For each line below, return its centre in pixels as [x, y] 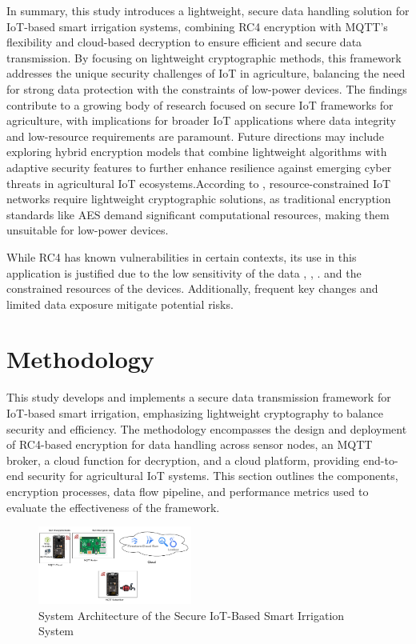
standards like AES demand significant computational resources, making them [198, 214]
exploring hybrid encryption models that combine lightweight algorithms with [197, 152]
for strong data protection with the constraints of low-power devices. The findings [207, 88]
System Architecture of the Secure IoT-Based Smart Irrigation [192, 615]
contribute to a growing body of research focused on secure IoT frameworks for [200, 104]
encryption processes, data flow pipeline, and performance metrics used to [188, 491]
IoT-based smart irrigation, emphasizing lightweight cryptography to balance [195, 413]
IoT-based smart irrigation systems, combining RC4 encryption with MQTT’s [197, 26]
